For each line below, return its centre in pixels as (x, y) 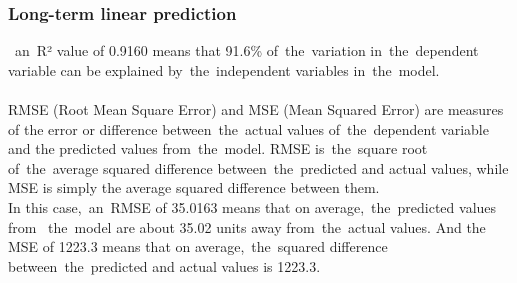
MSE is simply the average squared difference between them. (194, 187)
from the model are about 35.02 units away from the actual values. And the (247, 226)
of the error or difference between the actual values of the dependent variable (248, 128)
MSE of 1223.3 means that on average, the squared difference (198, 246)
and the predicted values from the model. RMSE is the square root (218, 148)
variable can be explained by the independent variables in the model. (224, 69)
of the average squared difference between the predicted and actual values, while (258, 167)
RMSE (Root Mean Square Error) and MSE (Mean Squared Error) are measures (256, 109)
